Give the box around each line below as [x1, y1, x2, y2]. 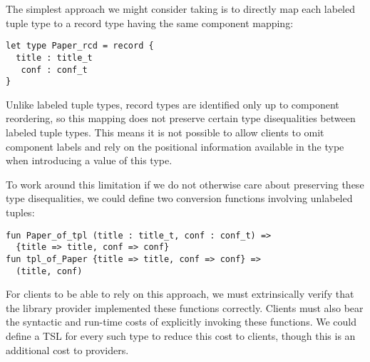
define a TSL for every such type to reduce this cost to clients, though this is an [6, 328, 356, 343]
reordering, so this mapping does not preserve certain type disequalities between [6, 111, 356, 126]
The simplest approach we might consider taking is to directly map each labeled [6, 1, 355, 16]
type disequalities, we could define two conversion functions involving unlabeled [6, 191, 353, 206]
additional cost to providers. [6, 342, 129, 357]
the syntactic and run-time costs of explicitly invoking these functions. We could [6, 314, 356, 329]
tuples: [6, 204, 35, 219]
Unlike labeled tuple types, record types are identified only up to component [6, 96, 339, 111]
